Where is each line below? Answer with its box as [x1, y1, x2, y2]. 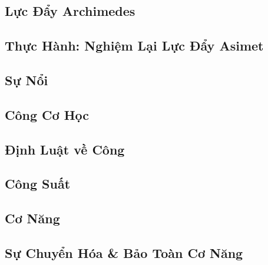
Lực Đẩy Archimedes [5, 2, 135, 20]
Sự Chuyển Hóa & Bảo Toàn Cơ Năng [5, 243, 243, 261]
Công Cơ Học [5, 105, 90, 123]
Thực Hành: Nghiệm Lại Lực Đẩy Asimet [5, 36, 264, 55]
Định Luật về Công [5, 140, 125, 158]
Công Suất [5, 175, 71, 193]
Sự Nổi [5, 71, 48, 89]
